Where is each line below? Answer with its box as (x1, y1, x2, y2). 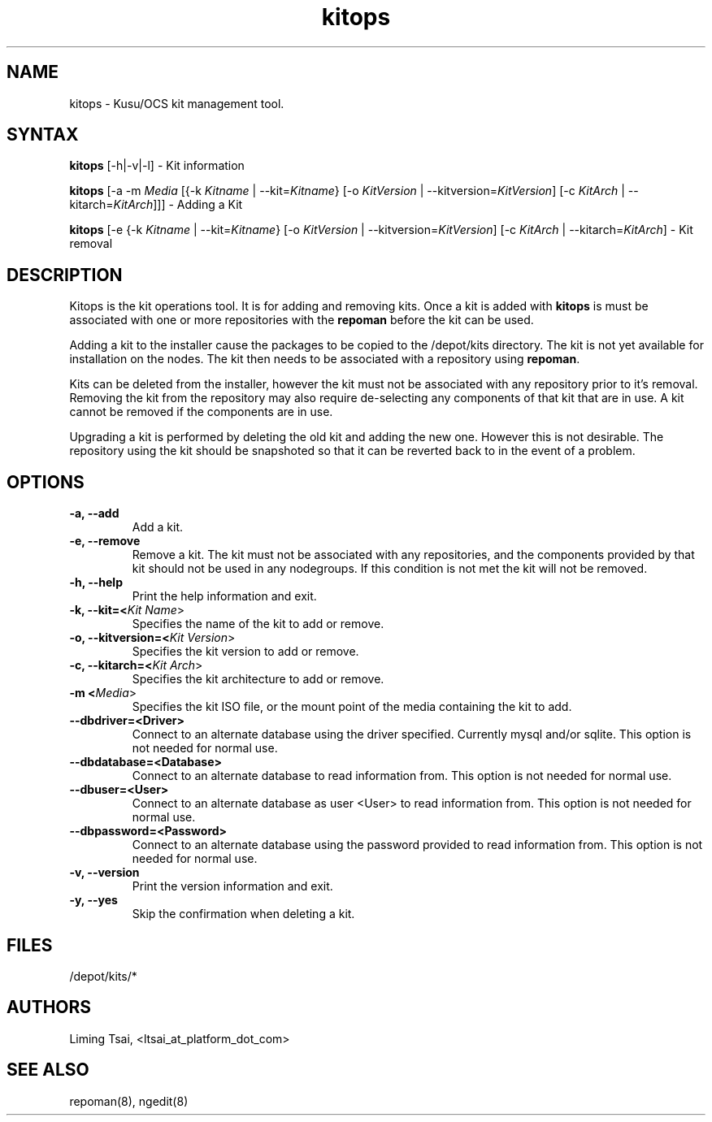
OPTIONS (7, 471, 85, 492)
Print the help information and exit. (132, 589, 317, 604)
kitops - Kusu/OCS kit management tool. (69, 96, 284, 110)
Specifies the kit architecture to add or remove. (132, 672, 384, 687)
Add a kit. (132, 520, 184, 535)
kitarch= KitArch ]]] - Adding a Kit (69, 197, 243, 212)
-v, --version (69, 865, 140, 880)
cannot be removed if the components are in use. (69, 405, 333, 419)
